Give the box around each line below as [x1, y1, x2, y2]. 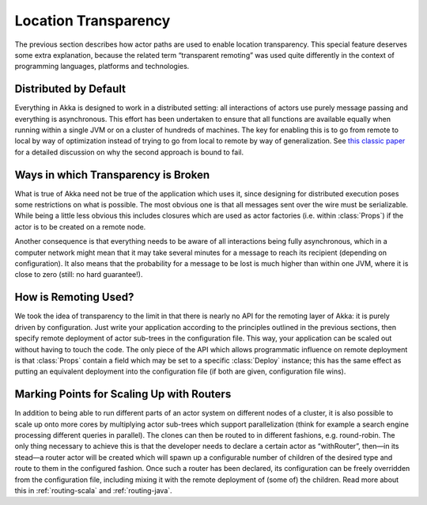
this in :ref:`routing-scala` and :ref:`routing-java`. [14, 485, 173, 495]
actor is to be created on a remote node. [14, 222, 146, 231]
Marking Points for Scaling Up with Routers [14, 388, 232, 401]
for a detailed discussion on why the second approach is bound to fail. [14, 147, 244, 157]
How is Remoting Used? [14, 290, 134, 304]
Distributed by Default [14, 82, 127, 96]
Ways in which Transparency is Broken [14, 168, 210, 181]
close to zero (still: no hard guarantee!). [14, 270, 143, 279]
